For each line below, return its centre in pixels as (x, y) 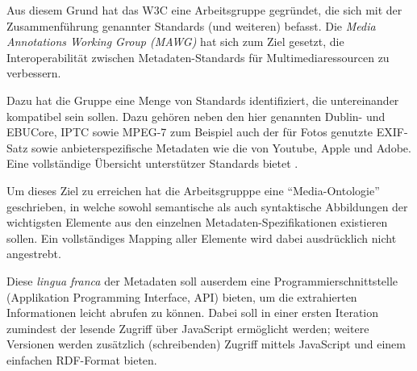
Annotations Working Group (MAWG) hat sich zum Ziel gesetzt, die (175, 42)
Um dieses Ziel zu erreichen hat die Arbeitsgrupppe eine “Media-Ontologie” (193, 190)
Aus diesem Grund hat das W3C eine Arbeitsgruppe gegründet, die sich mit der (204, 10)
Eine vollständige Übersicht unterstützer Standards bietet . (152, 163)
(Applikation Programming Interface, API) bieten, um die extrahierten (182, 296)
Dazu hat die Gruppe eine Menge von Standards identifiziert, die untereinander (203, 100)
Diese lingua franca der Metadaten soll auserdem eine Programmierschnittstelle (202, 280)
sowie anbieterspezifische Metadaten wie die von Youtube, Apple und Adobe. (221, 147)
